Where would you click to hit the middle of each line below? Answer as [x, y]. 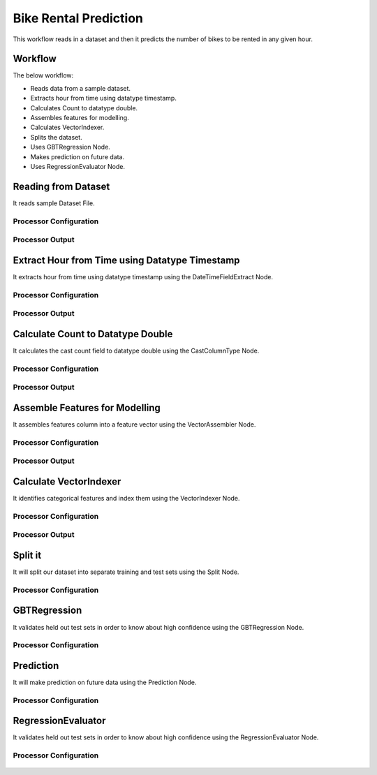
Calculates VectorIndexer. [67, 127]
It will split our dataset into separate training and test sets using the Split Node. [126, 572]
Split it [27, 555]
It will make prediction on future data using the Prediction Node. [105, 682]
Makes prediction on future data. [77, 156]
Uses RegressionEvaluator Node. [78, 166]
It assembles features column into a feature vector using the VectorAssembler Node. [134, 424]
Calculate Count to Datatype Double [93, 334]
